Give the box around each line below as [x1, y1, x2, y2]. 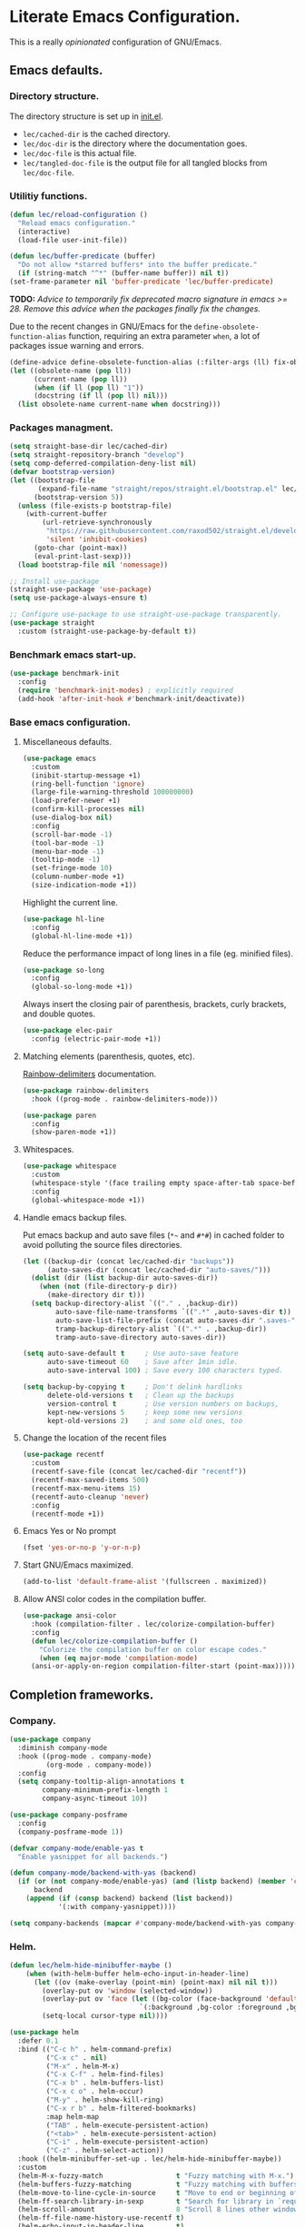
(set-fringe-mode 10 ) [31, 864, 113, 873]
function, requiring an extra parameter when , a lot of [68, 330, 261, 341]
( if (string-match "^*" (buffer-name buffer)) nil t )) [17, 269, 230, 278]
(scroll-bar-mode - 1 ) [31, 829, 113, 839]
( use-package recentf [22, 1450, 104, 1460]
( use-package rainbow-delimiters [22, 1085, 150, 1095]
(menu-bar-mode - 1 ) [31, 846, 105, 856]
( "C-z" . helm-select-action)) [45, 2146, 165, 2155]
